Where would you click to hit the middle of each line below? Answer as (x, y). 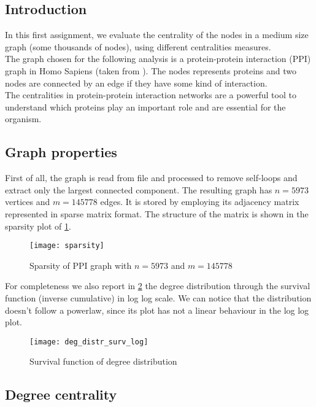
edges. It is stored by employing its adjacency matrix (200, 202)
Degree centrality (61, 394)
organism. (23, 119)
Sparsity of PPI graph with (81, 265)
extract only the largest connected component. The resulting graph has (139, 189)
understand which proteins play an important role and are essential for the (145, 107)
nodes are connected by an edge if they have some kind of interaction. (136, 83)
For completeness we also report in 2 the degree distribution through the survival (158, 286)
